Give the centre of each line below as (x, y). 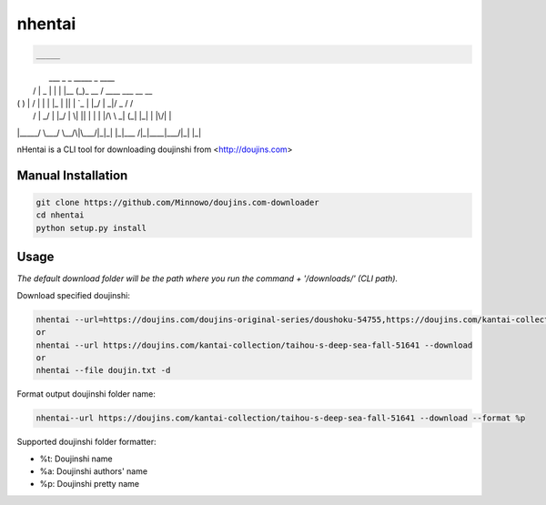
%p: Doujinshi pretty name (90, 484)
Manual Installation (72, 175)
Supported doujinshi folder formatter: (86, 442)
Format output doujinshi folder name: (86, 394)
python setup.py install (91, 228)
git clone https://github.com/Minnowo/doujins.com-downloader (177, 203)
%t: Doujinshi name (76, 459)
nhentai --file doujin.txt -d (103, 370)
